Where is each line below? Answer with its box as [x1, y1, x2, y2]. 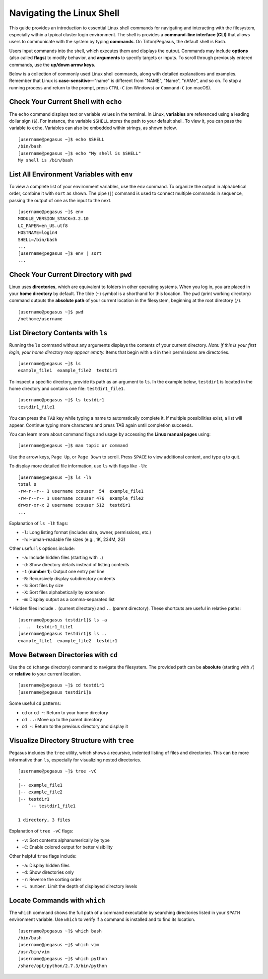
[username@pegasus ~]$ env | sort [18, 251, 102, 256]
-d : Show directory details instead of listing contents [21, 561, 130, 567]
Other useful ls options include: [9, 545, 75, 551]
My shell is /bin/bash [18, 157, 73, 163]
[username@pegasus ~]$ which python [18, 956, 107, 962]
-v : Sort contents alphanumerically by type [21, 837, 110, 843]
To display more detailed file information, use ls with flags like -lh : [9, 463, 147, 469]
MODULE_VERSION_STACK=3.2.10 [18, 216, 89, 222]
